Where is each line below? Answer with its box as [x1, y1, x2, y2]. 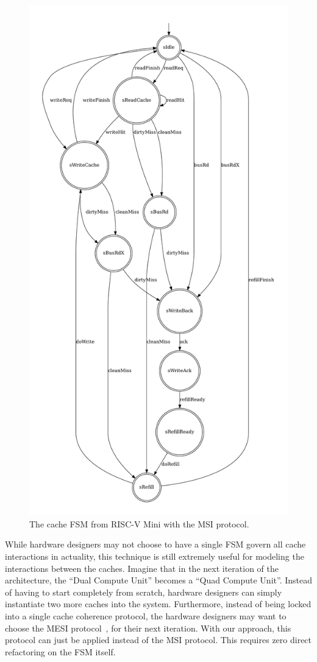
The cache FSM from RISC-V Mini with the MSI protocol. [29, 517, 249, 530]
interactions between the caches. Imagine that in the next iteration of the [5, 562, 279, 574]
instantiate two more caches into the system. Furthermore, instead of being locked [5, 597, 312, 610]
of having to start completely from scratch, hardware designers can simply [5, 585, 282, 598]
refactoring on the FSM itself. [5, 645, 116, 658]
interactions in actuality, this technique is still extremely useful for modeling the [5, 549, 304, 562]
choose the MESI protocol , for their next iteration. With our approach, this [5, 621, 291, 634]
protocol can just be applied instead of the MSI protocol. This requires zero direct [5, 633, 312, 646]
